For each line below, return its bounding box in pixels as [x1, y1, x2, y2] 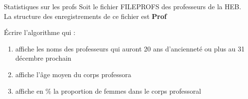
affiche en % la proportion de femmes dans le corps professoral [15, 85, 201, 96]
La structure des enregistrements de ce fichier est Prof [4, 11, 167, 21]
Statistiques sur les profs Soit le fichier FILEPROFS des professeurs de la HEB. [4, 1, 241, 11]
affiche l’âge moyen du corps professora [15, 69, 131, 79]
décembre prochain [15, 53, 71, 63]
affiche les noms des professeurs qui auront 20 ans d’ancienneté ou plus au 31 [15, 43, 245, 53]
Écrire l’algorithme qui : [4, 27, 75, 37]
